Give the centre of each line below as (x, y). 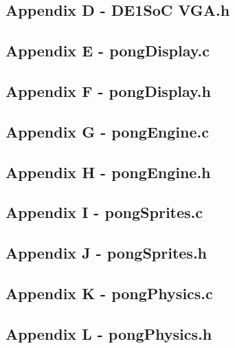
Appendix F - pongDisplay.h (108, 90)
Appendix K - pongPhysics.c (109, 293)
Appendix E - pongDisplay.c (108, 51)
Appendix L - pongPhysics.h (109, 333)
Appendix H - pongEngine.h (108, 172)
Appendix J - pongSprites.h (107, 253)
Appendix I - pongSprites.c (104, 212)
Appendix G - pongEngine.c (107, 131)
